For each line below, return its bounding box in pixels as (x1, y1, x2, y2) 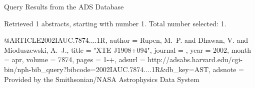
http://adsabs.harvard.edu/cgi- (147, 54, 243, 65)
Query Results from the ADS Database (4, 1, 124, 11)
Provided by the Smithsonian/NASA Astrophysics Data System (4, 74, 199, 84)
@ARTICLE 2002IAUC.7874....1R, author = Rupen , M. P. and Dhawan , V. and (4, 35, 248, 45)
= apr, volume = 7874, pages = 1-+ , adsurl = (4, 54, 145, 65)
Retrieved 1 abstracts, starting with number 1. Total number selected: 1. (4, 18, 226, 28)
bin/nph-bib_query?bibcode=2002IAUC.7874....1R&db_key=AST (4, 64, 209, 74)
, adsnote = (208, 64, 244, 74)
